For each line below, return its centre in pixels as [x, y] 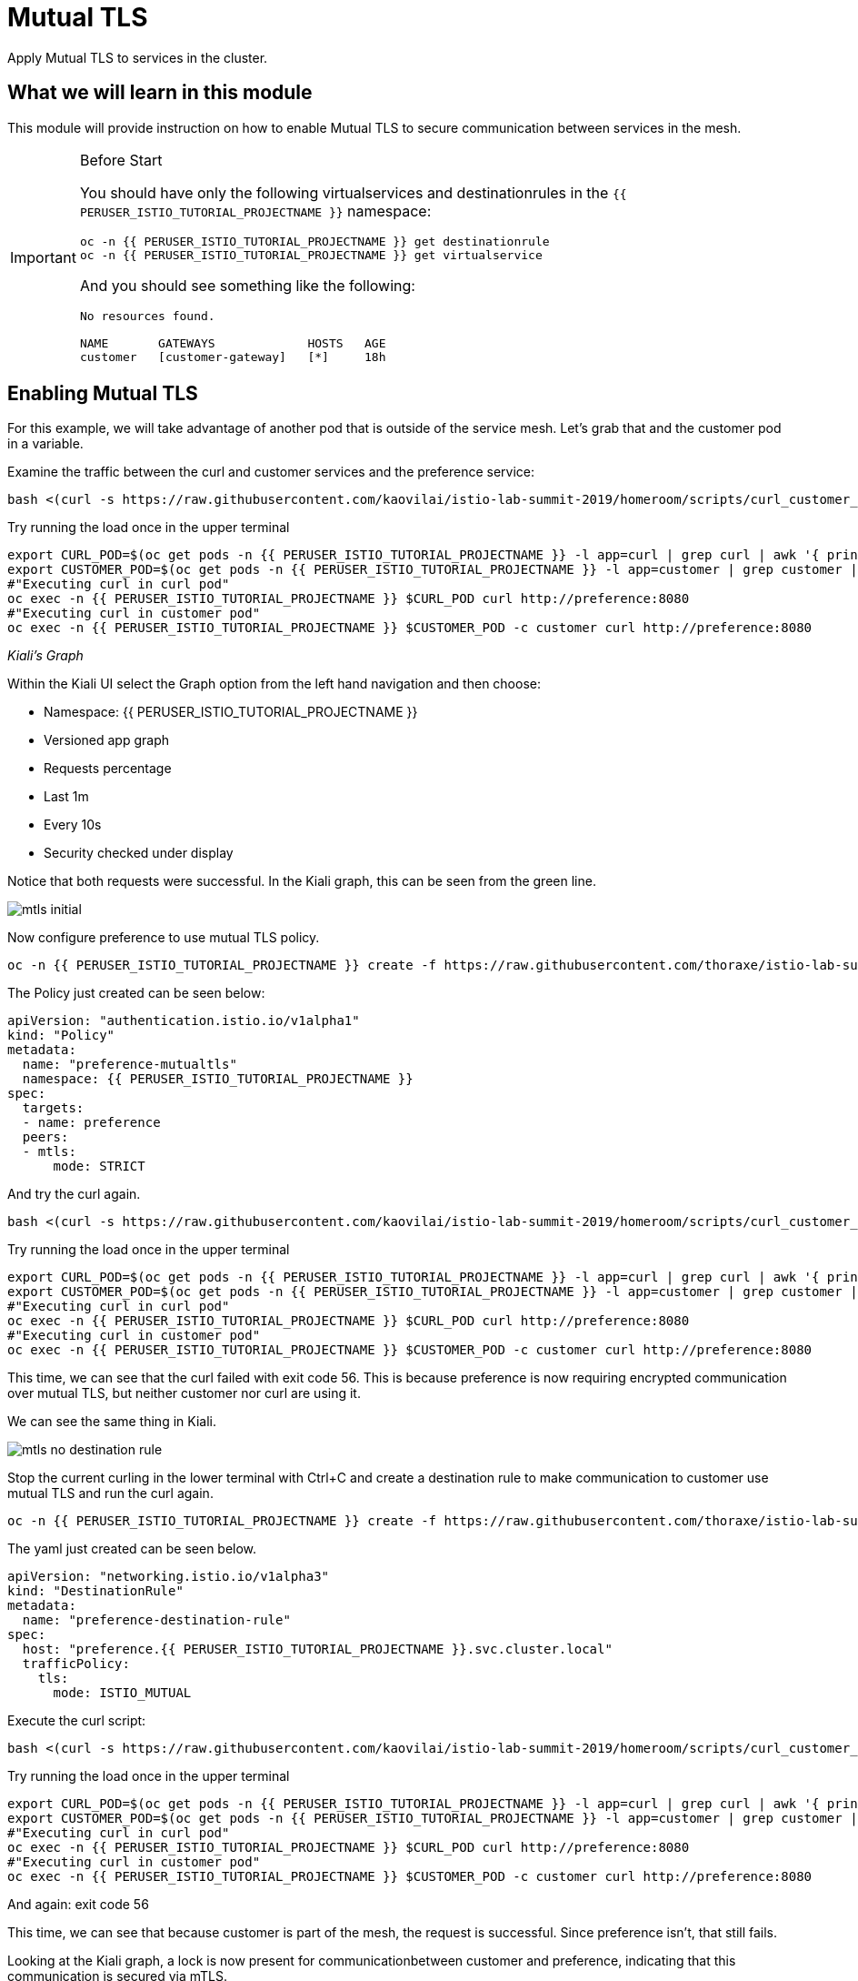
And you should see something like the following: [247, 285]
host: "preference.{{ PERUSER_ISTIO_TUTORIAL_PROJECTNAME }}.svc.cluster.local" [317, 1649]
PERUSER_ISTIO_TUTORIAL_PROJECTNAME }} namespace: [255, 211]
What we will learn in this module [160, 93]
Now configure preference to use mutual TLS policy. [164, 938]
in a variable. [45, 444]
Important [43, 257]
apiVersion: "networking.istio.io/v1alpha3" [169, 1577]
